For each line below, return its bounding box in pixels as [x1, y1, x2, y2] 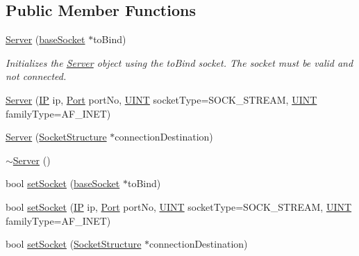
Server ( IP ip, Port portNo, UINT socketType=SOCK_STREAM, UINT [6, 92, 317, 106]
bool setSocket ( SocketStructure [6, 237, 142, 251]
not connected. [6, 69, 67, 83]
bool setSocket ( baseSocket [6, 176, 120, 191]
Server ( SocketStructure [6, 129, 107, 144]
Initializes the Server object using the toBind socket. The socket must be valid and [6, 55, 353, 70]
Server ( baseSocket [6, 32, 85, 47]
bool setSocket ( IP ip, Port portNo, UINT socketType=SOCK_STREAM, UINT [6, 199, 352, 214]
